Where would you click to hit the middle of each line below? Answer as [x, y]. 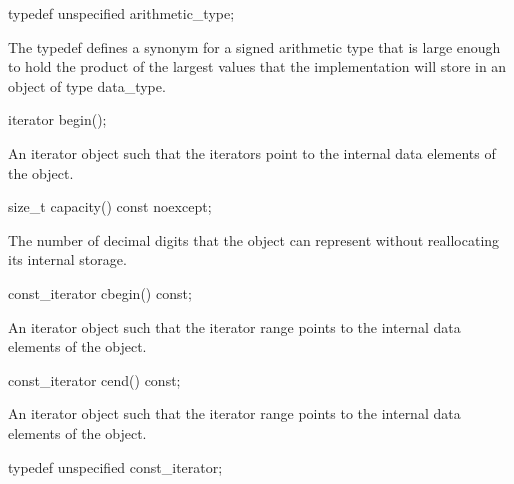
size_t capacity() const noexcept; [110, 206]
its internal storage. [67, 259]
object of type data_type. [87, 85]
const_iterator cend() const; [94, 379]
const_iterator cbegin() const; [100, 292]
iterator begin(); [57, 119]
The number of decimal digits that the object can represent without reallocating [254, 239]
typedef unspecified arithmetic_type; [121, 13]
